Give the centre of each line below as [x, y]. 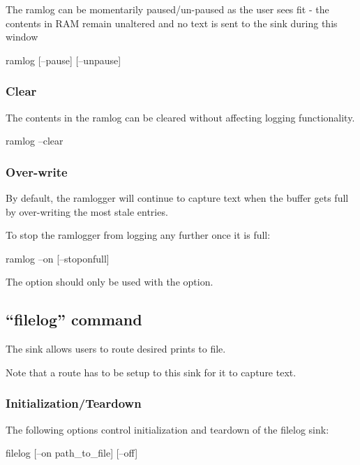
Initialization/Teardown [74, 403]
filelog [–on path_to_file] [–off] [72, 453]
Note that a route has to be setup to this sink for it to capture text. [151, 372]
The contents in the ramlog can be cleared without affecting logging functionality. [180, 117]
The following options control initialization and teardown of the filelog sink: [167, 429]
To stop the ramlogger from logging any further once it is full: [138, 235]
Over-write [37, 171]
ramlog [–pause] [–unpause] [63, 60]
